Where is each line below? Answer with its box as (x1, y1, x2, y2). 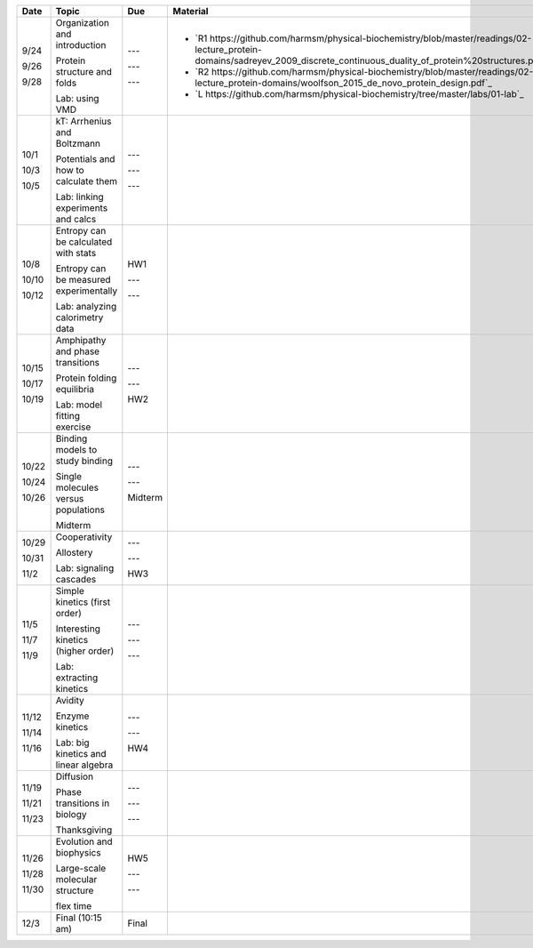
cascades (55, 574, 97, 585)
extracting (55, 671, 99, 684)
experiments (55, 202, 108, 213)
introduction (55, 39, 107, 51)
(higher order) (55, 645, 115, 657)
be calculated (55, 236, 113, 248)
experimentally (55, 285, 118, 297)
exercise (55, 421, 91, 433)
